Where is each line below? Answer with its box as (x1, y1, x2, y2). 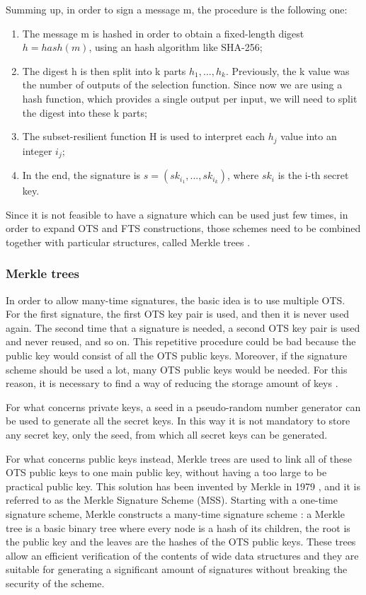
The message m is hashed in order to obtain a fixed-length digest (22, 25, 304, 40)
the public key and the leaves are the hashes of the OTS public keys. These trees (6, 534, 356, 549)
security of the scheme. (6, 575, 105, 590)
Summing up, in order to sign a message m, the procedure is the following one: (6, 2, 348, 16)
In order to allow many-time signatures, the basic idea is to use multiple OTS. (6, 292, 345, 307)
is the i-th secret (278, 168, 349, 183)
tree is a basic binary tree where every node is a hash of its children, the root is (6, 520, 350, 535)
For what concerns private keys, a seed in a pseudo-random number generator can (6, 399, 361, 414)
